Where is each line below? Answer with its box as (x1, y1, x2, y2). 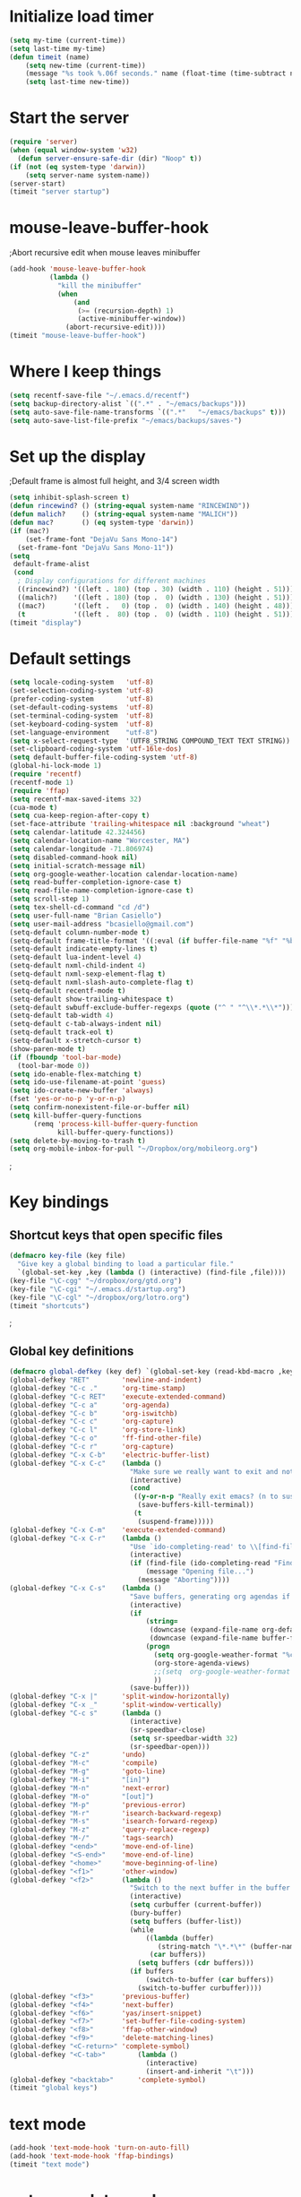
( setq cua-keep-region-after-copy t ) (9, 811, 150, 821)
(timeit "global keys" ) (9, 2083, 99, 2093)
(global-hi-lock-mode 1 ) (9, 762, 102, 771)
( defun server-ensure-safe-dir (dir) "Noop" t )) (17, 154, 202, 163)
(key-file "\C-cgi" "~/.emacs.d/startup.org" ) (9, 1284, 186, 1294)
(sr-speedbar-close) (129, 1725, 206, 1735)
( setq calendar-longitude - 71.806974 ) (9, 844, 154, 853)
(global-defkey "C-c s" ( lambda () (9, 1709, 163, 1718)
